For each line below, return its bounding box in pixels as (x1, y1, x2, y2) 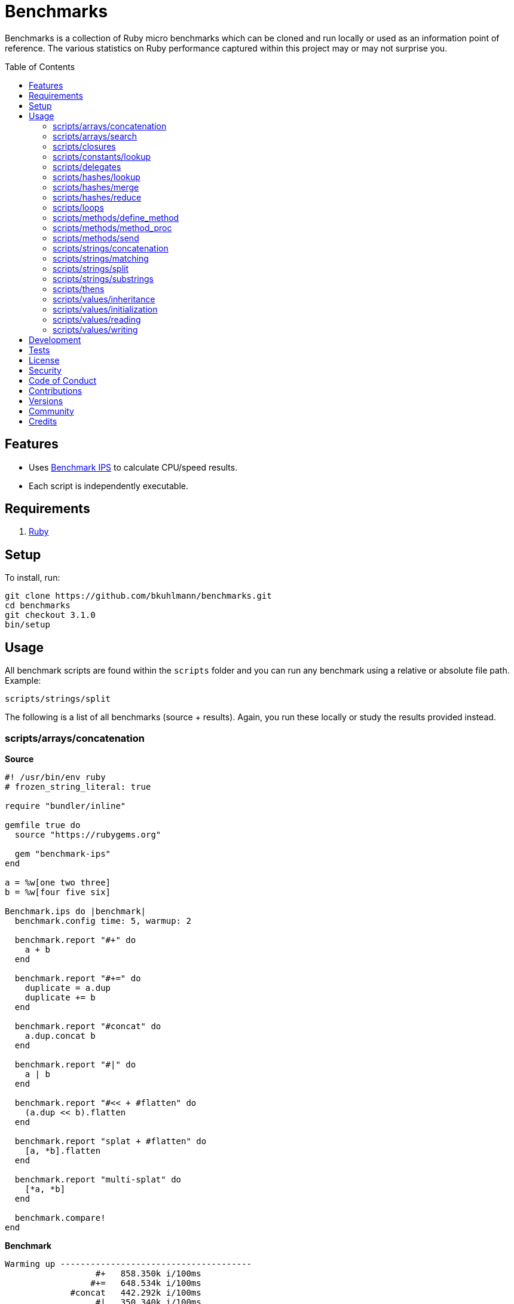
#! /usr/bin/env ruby (5, 772, 106, 782)
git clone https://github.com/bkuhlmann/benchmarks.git (5, 591, 272, 601)
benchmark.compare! (14, 1212, 106, 1223)
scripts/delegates (53, 161, 121, 172)
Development (29, 334, 81, 345)
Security (29, 365, 62, 375)
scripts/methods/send (53, 232, 139, 243)
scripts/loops (53, 202, 104, 213)
